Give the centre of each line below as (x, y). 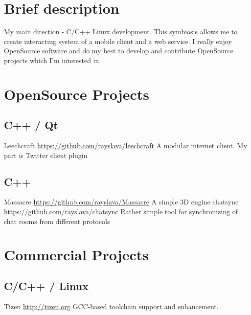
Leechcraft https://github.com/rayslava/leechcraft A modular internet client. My (125, 146)
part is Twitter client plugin (46, 155)
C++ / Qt (31, 125)
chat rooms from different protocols (57, 221)
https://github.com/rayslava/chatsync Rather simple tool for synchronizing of (121, 212)
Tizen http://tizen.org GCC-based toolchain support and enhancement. (111, 306)
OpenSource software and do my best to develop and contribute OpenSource (119, 51)
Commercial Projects (76, 255)
